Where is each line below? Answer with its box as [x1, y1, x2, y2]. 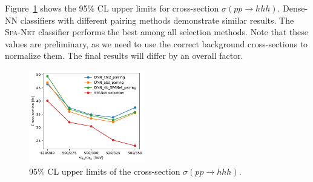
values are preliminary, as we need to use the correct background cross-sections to [5, 37, 308, 50]
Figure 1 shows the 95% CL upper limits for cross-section [5, 2, 219, 14]
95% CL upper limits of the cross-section [29, 165, 180, 178]
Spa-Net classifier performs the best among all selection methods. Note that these [5, 25, 309, 38]
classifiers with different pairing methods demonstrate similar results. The [20, 13, 294, 26]
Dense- [283, 2, 308, 14]
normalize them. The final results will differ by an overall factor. [5, 49, 243, 62]
